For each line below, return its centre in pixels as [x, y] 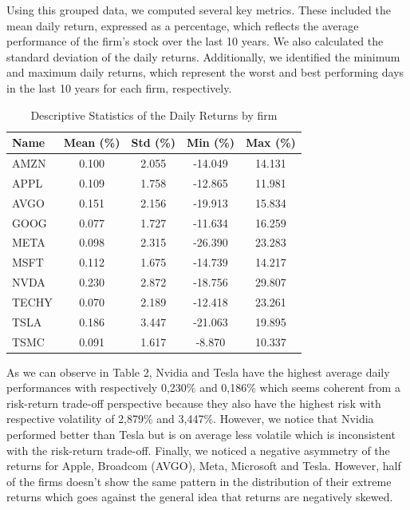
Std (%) [153, 142]
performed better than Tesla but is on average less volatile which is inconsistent [201, 435]
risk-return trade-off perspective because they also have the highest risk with [194, 403]
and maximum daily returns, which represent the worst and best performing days [205, 72]
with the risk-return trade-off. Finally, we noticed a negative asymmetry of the [198, 450]
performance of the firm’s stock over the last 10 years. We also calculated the [195, 41]
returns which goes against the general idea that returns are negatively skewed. [200, 497]
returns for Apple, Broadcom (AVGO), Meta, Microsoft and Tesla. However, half [204, 466]
